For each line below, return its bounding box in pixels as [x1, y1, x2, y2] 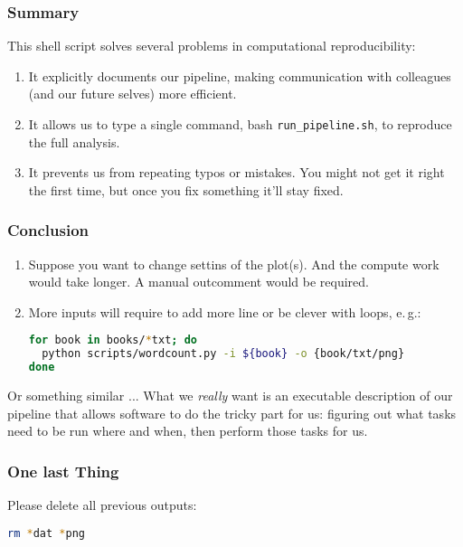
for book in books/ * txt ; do [28, 334, 198, 347]
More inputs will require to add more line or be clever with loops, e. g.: [28, 302, 421, 321]
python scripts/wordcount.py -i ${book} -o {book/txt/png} [42, 347, 405, 361]
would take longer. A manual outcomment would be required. [28, 272, 369, 291]
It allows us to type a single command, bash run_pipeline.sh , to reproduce [28, 115, 452, 133]
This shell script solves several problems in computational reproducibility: [7, 36, 416, 55]
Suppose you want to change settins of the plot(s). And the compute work [28, 254, 439, 273]
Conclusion [7, 219, 89, 241]
